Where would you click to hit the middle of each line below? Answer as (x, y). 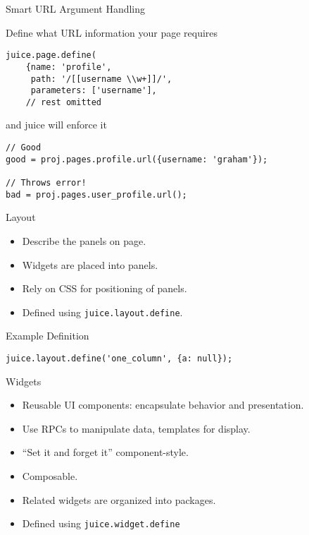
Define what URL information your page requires (112, 32)
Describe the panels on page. (84, 240)
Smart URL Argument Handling (76, 8)
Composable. (50, 476)
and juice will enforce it (56, 125)
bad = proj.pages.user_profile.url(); (96, 194)
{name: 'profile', (69, 67)
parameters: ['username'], (94, 91)
